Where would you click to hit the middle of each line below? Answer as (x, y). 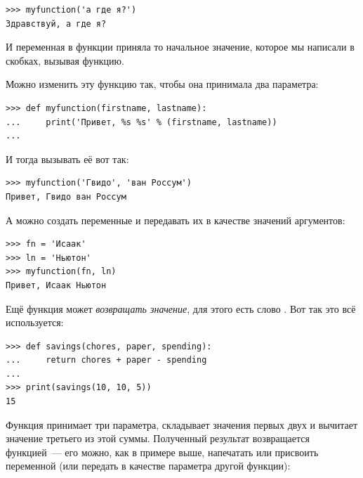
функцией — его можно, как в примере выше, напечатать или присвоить (162, 452)
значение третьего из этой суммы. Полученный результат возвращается (158, 438)
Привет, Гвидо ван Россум (66, 196)
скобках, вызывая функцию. (65, 60)
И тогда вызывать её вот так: (67, 159)
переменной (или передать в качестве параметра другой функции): (148, 466)
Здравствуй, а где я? (56, 24)
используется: (35, 322)
